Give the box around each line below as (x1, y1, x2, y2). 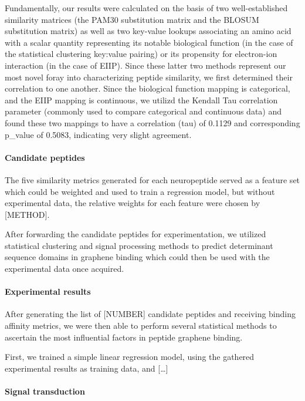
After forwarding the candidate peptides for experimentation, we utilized (5, 228, 266, 240)
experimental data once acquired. (5, 262, 124, 275)
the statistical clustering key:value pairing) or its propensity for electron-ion (5, 48, 277, 60)
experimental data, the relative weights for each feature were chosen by (5, 197, 260, 209)
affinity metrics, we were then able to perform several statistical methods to (5, 319, 277, 332)
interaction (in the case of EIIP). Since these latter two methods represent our (5, 59, 286, 71)
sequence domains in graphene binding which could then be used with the (5, 251, 270, 263)
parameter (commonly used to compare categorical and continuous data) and (5, 105, 282, 117)
